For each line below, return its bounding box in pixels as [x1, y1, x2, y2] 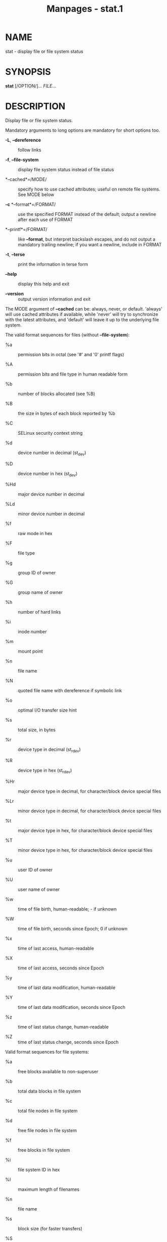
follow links [18, 146, 41, 153]
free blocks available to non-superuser [18, 1069, 98, 1074]
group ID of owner [18, 570, 56, 576]
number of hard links [18, 609, 62, 615]
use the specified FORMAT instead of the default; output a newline [18, 211, 156, 217]
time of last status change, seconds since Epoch [18, 1039, 119, 1045]
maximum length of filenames [18, 1186, 80, 1192]
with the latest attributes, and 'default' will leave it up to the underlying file [5, 316, 159, 322]
